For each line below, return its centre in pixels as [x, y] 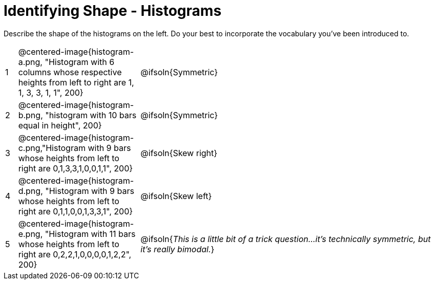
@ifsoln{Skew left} [176, 196]
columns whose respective [70, 72]
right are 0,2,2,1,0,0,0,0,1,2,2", [75, 254]
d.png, [30, 191]
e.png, [30, 234]
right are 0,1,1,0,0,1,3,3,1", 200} [76, 211]
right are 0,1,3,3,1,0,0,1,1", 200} [76, 168]
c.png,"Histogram [52, 148]
